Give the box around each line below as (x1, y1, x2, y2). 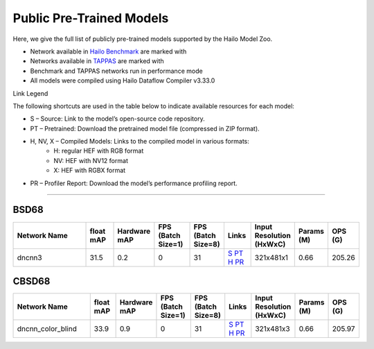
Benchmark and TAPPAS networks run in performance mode (30, 67, 204, 75)
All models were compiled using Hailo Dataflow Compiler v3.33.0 (30, 76, 215, 85)
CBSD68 (12, 275, 51, 287)
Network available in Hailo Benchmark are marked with (30, 47, 187, 56)
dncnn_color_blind (17, 324, 78, 334)
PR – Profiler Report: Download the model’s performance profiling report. (30, 179, 238, 187)
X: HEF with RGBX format (53, 167, 126, 175)
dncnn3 (17, 253, 42, 262)
